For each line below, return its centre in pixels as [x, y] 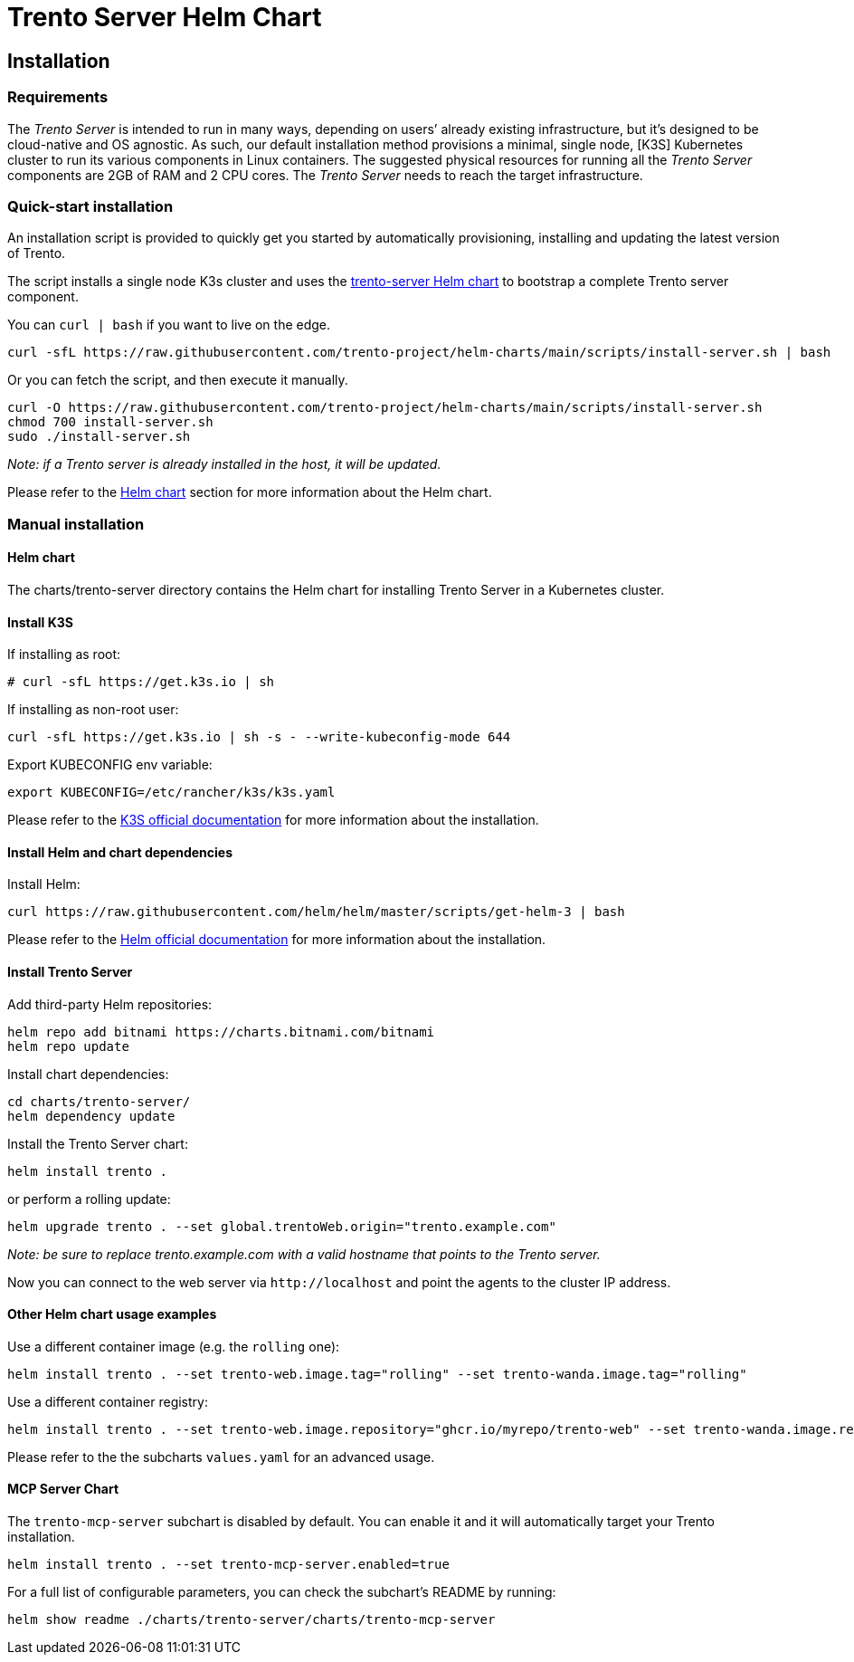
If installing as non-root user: [93, 710]
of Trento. [37, 253]
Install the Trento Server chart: [98, 1143]
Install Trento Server [70, 971]
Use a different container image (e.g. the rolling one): [174, 1346]
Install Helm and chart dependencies [120, 852]
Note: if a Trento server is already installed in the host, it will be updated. [224, 464]
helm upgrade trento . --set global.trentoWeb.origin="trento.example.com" [282, 1226]
